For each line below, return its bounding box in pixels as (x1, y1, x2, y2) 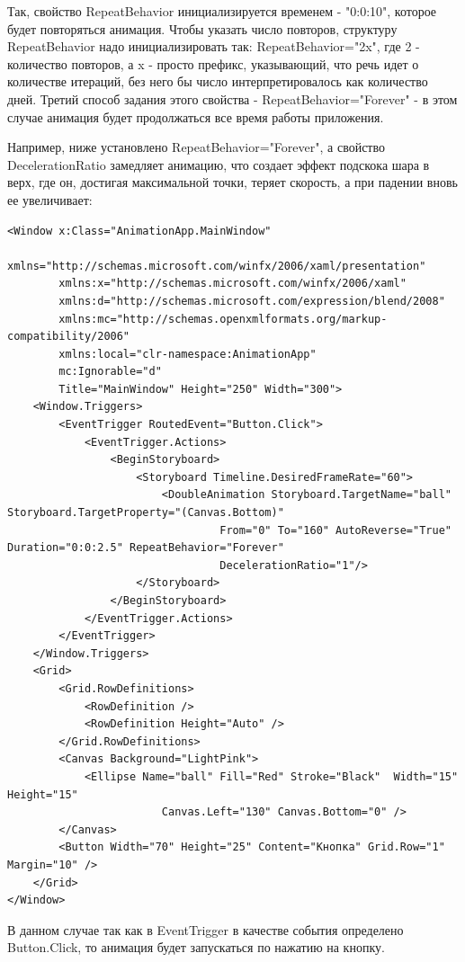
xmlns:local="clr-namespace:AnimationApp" (58, 347, 317, 361)
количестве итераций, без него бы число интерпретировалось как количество (7, 72, 428, 91)
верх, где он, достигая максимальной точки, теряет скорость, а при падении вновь (7, 173, 458, 192)
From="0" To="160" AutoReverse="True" (219, 523, 452, 537)
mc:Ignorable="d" (58, 365, 162, 379)
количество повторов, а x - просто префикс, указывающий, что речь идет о (7, 54, 419, 73)
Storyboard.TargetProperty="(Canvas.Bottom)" (7, 506, 284, 520)
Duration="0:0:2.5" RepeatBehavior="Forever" (7, 541, 284, 555)
